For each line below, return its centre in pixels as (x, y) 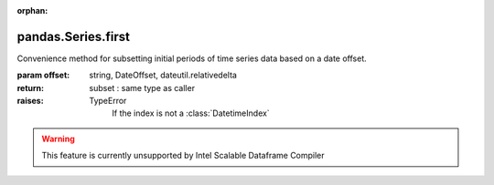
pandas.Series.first (74, 36)
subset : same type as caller (142, 87)
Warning (58, 139)
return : (31, 87)
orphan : (32, 10)
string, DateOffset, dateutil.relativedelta (163, 75)
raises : (31, 101)
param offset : (43, 75)
